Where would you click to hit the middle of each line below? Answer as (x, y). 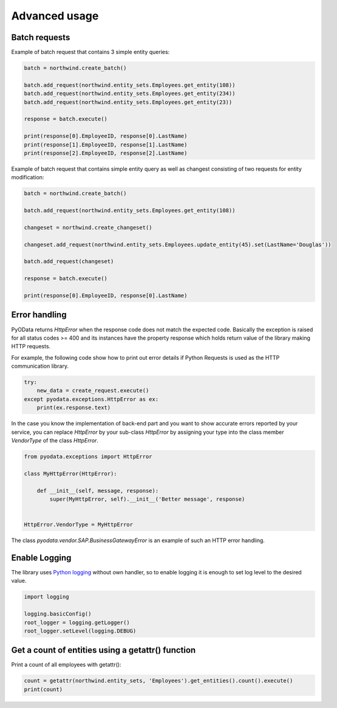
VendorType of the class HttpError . (55, 440)
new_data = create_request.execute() (93, 391)
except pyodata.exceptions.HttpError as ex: (91, 399)
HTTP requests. (31, 346)
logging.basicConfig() (58, 614)
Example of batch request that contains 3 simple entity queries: (90, 52)
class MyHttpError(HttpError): (71, 473)
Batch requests (41, 37)
